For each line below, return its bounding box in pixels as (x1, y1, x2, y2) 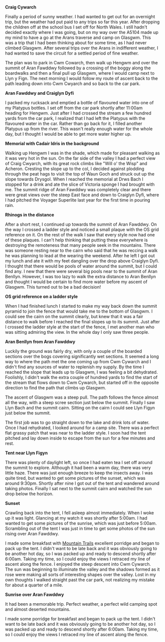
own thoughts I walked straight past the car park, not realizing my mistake (5, 577, 155, 583)
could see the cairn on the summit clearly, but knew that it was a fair (5, 314, 143, 319)
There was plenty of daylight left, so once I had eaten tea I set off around (5, 460, 153, 465)
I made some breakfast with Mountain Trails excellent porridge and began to (5, 540, 160, 546)
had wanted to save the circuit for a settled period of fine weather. (5, 50, 139, 56)
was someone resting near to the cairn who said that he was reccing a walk (5, 248, 158, 253)
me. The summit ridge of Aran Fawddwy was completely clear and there (5, 187, 151, 192)
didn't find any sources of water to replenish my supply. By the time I (5, 364, 144, 370)
